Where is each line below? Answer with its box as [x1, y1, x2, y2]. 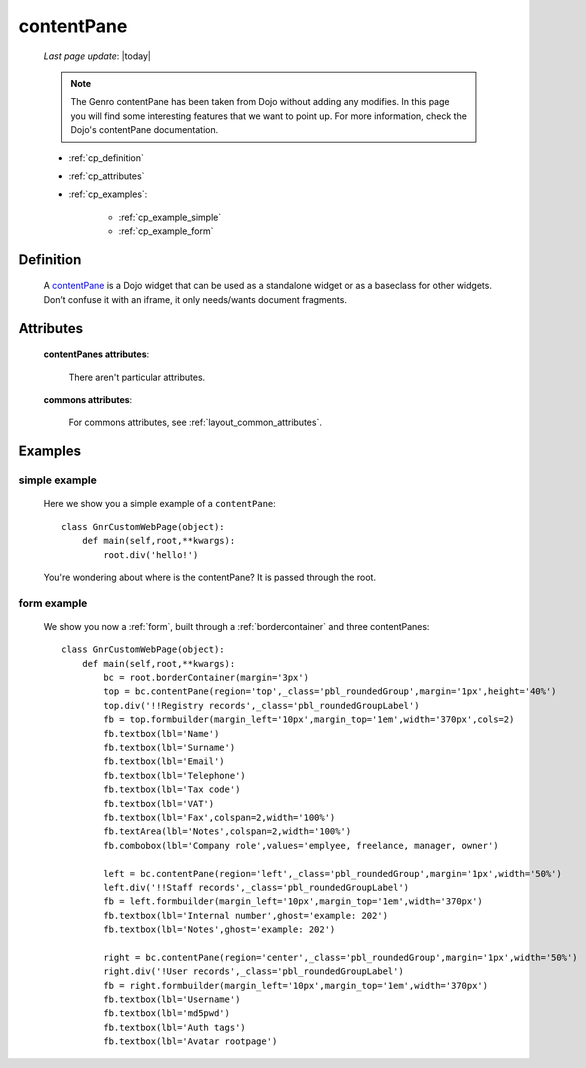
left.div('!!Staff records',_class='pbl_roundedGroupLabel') [103, 881, 410, 893]
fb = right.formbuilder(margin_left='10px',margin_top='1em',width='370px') [103, 980, 489, 991]
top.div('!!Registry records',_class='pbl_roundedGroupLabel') [103, 700, 420, 711]
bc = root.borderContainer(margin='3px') [103, 672, 310, 684]
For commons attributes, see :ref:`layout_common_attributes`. [68, 416, 322, 429]
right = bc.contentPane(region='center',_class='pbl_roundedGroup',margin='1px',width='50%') [103, 951, 579, 963]
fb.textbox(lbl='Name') [103, 728, 220, 739]
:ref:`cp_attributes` [68, 170, 145, 182]
